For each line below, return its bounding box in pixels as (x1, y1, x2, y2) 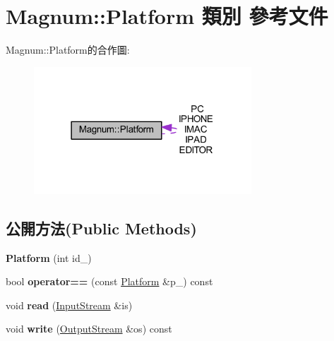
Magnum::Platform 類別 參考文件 (6, 1, 328, 30)
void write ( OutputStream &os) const (6, 321, 172, 336)
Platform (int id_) (6, 250, 92, 265)
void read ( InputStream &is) (6, 297, 133, 312)
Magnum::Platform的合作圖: (6, 42, 130, 57)
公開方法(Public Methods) (6, 217, 197, 239)
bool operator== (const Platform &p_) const (6, 274, 213, 289)
